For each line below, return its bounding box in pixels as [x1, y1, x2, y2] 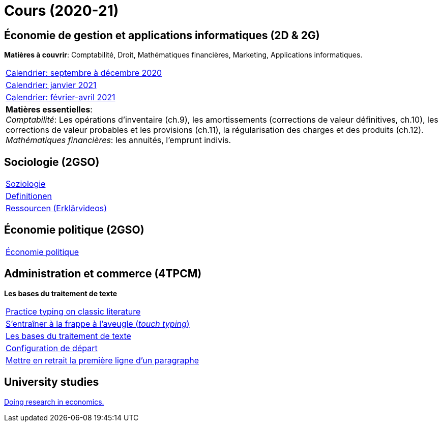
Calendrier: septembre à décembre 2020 [6, 68, 162, 78]
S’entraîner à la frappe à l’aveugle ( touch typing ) [6, 318, 190, 329]
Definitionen [6, 191, 52, 202]
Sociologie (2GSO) [4, 155, 100, 168]
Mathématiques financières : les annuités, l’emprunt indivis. [6, 135, 231, 146]
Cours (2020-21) [4, 2, 119, 19]
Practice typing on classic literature [6, 306, 141, 317]
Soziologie [6, 179, 46, 189]
